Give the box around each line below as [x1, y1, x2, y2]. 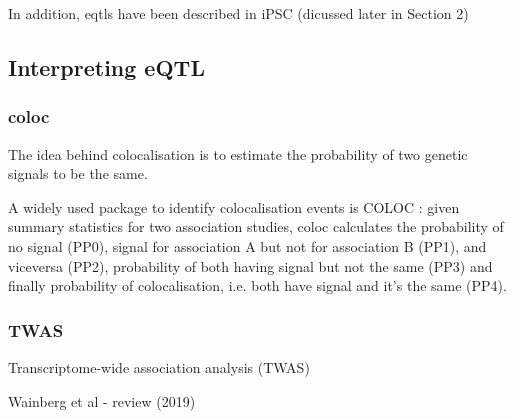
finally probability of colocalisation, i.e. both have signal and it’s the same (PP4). [8, 275, 507, 296]
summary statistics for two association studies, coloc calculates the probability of [8, 216, 504, 237]
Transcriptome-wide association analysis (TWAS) [8, 356, 310, 377]
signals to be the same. [8, 163, 148, 184]
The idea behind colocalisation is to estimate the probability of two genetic [8, 143, 468, 164]
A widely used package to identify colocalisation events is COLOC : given [8, 196, 460, 217]
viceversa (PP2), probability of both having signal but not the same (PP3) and [8, 255, 493, 276]
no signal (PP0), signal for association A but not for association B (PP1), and [8, 235, 487, 256]
